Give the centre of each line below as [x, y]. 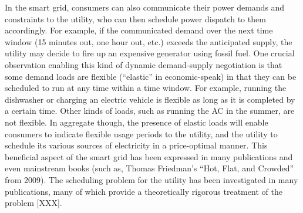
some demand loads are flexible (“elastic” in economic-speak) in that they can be [151, 76]
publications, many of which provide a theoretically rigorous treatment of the [144, 191]
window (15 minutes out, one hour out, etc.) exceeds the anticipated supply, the [149, 41]
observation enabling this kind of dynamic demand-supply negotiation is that [144, 64]
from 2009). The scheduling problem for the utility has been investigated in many [151, 179]
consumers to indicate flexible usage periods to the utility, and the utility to [141, 133]
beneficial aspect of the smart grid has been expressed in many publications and [149, 156]
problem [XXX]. [33, 203]
